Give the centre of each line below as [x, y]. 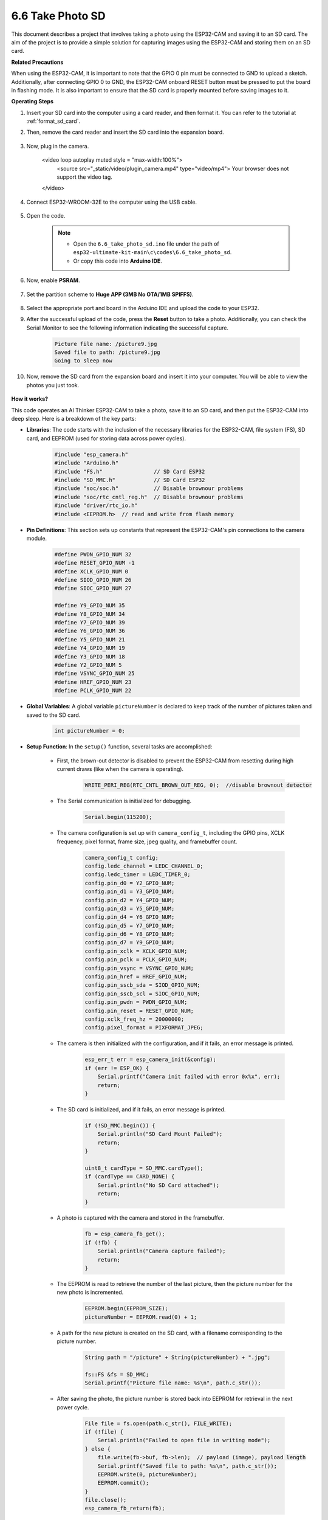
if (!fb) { [101, 1242]
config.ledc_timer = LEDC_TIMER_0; [138, 875]
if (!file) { [104, 1432]
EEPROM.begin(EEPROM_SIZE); [126, 1308]
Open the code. [46, 216]
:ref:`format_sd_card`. [53, 121]
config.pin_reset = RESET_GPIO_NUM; [139, 1010]
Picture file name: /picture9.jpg [106, 344]
